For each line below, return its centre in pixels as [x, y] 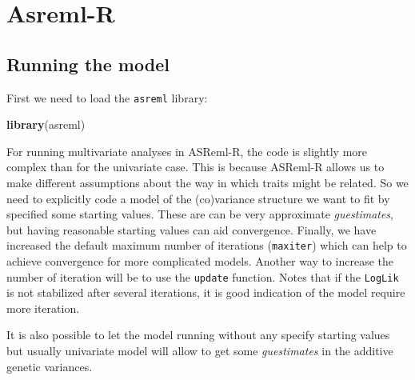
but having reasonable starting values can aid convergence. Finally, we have [192, 229]
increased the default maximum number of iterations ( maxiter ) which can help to [207, 245]
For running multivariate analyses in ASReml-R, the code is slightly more [187, 151]
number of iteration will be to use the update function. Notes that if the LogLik [203, 276]
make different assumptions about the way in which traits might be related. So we [207, 183]
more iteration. [43, 308]
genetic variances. [50, 366]
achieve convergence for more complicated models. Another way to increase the [200, 261]
